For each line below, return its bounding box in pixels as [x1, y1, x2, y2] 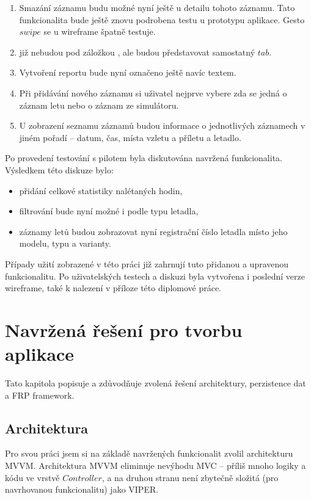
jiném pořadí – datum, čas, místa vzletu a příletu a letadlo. [19, 131, 241, 143]
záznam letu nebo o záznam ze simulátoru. [19, 98, 179, 111]
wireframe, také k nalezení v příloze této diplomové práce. [5, 281, 222, 294]
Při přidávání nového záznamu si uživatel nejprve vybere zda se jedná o [19, 86, 287, 99]
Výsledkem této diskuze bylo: [5, 163, 114, 176]
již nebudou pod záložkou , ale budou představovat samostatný [19, 45, 255, 58]
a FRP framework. [5, 388, 75, 401]
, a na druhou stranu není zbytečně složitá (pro [101, 471, 279, 484]
